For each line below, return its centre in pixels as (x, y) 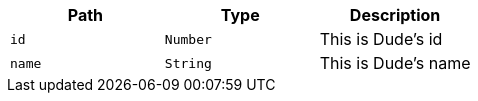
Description (395, 15)
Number (188, 39)
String (188, 63)
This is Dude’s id (381, 39)
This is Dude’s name (395, 63)
